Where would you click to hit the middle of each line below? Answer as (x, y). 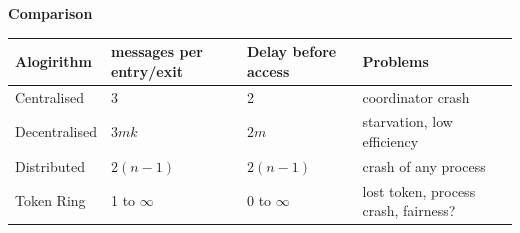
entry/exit (146, 70)
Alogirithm (53, 60)
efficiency (390, 140)
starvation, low (407, 121)
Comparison (50, 13)
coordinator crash (416, 96)
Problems (395, 60)
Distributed (50, 165)
